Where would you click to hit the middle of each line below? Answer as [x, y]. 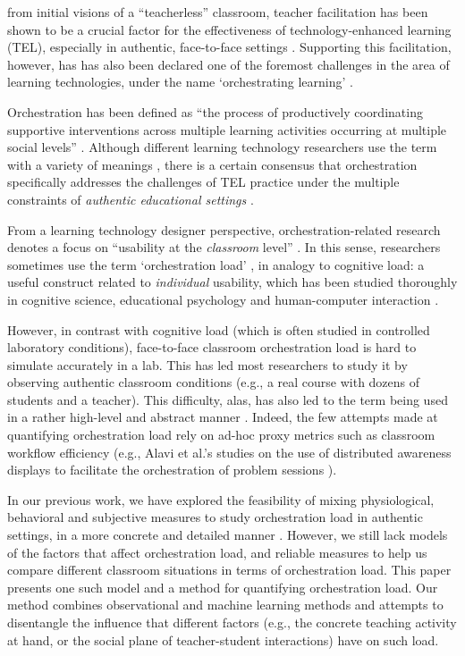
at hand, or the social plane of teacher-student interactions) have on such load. [223, 639]
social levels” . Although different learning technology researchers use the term [222, 147]
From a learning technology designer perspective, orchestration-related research [224, 229]
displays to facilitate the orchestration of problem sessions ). [172, 470]
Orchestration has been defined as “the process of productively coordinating [215, 111]
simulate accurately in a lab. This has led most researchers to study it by [207, 364]
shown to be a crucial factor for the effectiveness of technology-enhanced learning [229, 29]
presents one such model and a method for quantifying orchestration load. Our [223, 587]
